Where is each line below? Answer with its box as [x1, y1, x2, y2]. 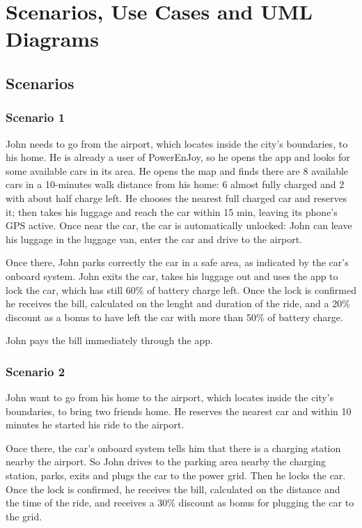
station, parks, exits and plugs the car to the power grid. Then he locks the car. [6, 468, 346, 483]
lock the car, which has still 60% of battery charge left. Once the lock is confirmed [6, 282, 356, 297]
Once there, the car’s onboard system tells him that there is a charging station [6, 440, 341, 455]
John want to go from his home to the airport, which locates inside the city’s [6, 390, 334, 405]
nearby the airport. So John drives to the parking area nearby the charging [6, 454, 326, 469]
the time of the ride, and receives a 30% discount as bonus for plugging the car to [6, 495, 354, 510]
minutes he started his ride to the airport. [6, 417, 184, 432]
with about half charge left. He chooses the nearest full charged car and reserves [6, 190, 347, 205]
